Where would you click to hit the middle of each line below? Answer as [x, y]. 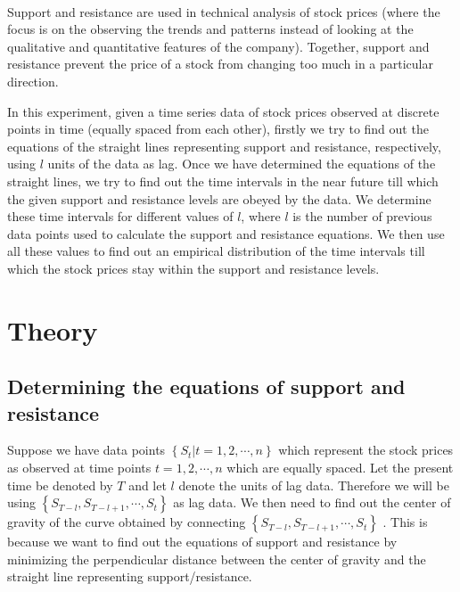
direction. [33, 81]
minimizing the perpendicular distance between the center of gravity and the [217, 559]
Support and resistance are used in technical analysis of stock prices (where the [224, 11]
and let [148, 485]
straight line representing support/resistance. [130, 576]
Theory [53, 329]
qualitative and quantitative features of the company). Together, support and [218, 46]
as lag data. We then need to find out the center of [312, 502]
